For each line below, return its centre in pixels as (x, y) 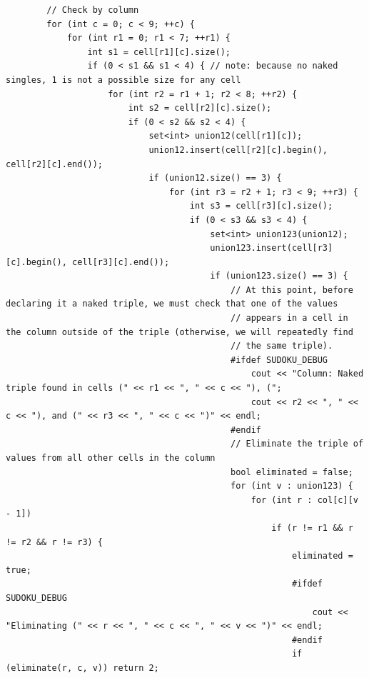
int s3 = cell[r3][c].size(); (261, 206)
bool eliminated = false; (292, 472)
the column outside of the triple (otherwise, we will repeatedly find (180, 332)
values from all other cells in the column (111, 458)
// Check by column (93, 10)
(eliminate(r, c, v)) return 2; (82, 668)
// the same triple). (282, 346)
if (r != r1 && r (312, 528)
